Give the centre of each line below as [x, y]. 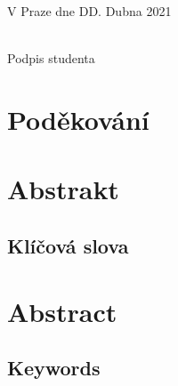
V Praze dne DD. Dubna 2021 [89, 11]
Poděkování [78, 119]
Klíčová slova [68, 245]
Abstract [62, 311]
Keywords [54, 368]
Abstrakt [63, 189]
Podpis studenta [51, 58]
